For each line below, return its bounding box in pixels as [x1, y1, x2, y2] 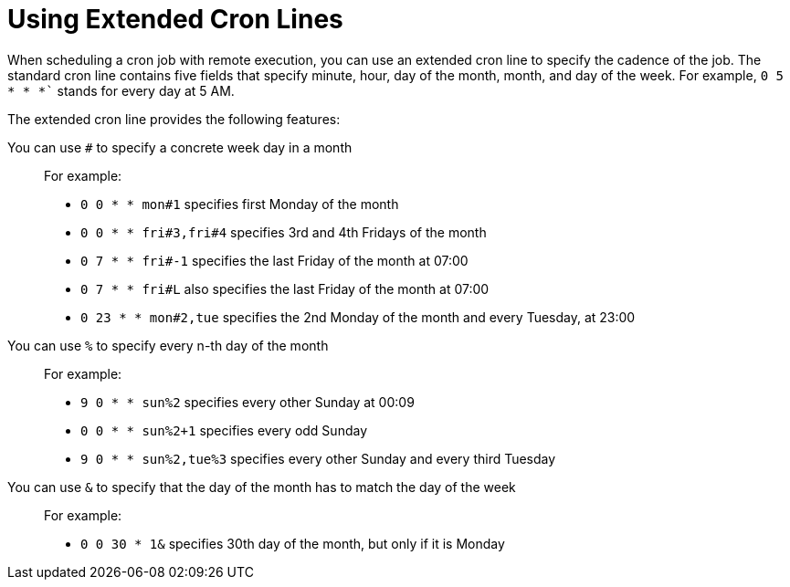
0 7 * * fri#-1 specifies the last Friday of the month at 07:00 [80, 252, 469, 268]
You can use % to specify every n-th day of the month [7, 337, 329, 353]
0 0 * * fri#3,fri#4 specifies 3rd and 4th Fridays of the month [80, 224, 487, 240]
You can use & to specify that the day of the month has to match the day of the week [7, 478, 516, 495]
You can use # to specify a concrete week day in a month [7, 139, 353, 155]
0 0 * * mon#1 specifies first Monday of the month [80, 195, 399, 212]
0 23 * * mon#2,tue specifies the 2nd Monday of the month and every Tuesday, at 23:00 [80, 309, 636, 325]
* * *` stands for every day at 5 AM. [7, 82, 235, 99]
